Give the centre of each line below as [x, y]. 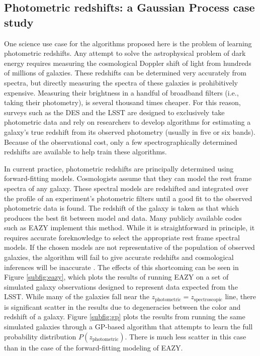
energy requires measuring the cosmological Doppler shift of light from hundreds [128, 63]
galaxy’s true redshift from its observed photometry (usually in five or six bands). [130, 131]
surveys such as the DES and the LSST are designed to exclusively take [114, 112]
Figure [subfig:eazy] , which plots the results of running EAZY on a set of [116, 277]
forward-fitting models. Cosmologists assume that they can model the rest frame [128, 178]
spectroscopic [208, 299]
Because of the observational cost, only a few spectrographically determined [121, 142]
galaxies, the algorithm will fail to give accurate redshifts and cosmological [119, 257]
